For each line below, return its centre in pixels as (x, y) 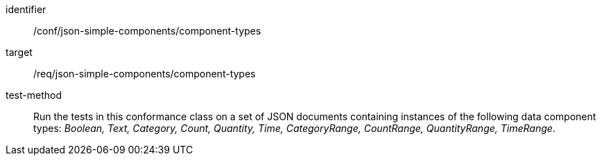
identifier (26, 9)
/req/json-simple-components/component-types (145, 74)
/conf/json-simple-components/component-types (147, 31)
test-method (34, 95)
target (19, 52)
